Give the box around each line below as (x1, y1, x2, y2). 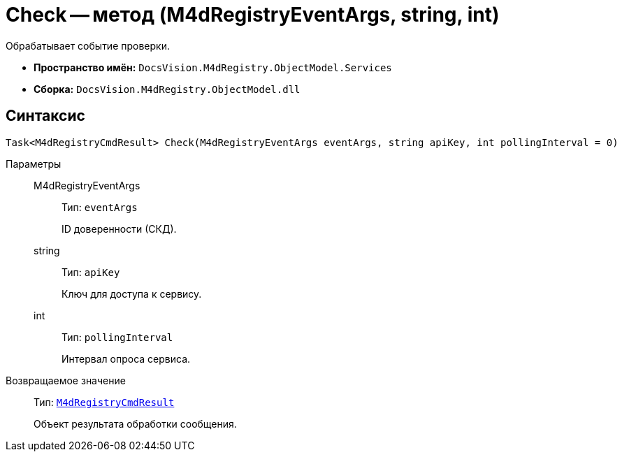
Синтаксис (6, 107, 85, 125)
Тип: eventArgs (62, 201, 138, 213)
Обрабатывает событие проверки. (6, 39, 170, 52)
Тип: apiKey (62, 266, 120, 278)
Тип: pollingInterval (62, 331, 173, 343)
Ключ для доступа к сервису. (62, 287, 202, 300)
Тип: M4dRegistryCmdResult (34, 396, 175, 408)
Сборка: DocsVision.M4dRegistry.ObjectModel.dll (34, 82, 301, 95)
